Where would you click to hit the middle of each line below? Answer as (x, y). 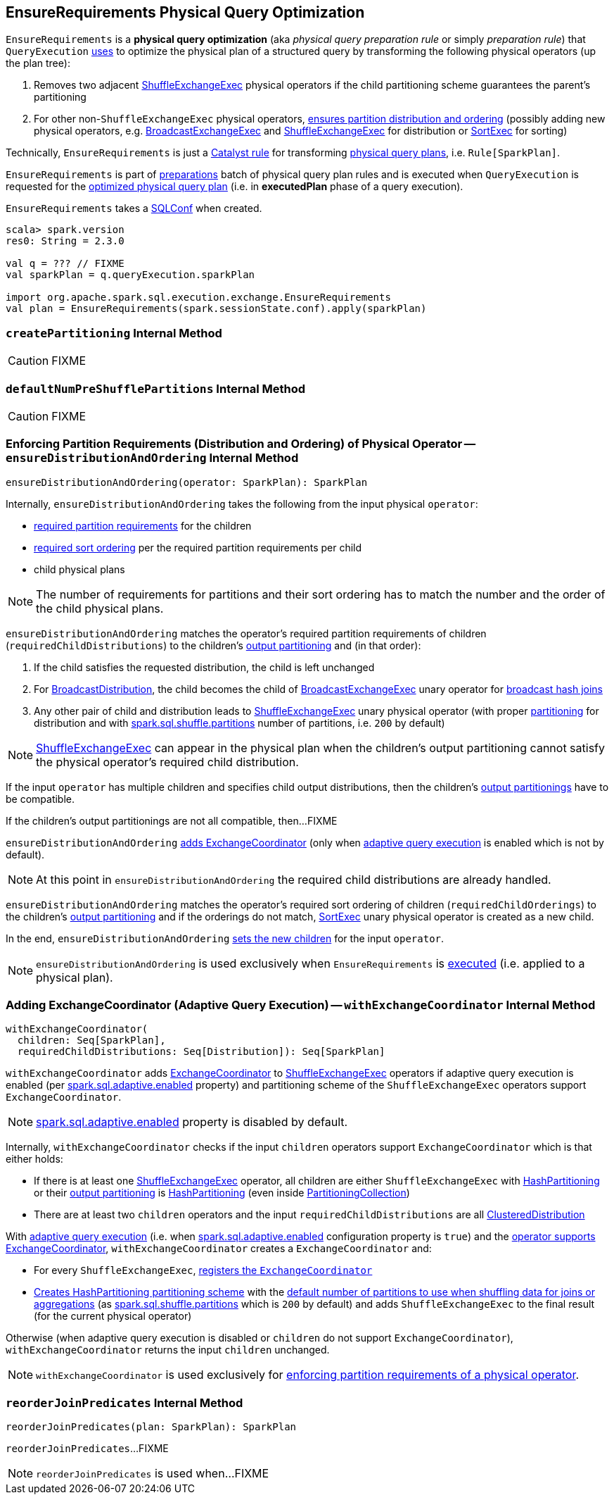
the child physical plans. (100, 608)
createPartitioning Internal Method (114, 333)
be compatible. (40, 799)
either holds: (34, 1159)
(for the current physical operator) (113, 1316)
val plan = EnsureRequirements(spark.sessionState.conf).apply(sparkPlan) (216, 309)
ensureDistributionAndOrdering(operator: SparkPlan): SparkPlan (187, 482)
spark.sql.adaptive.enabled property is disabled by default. (192, 1122)
